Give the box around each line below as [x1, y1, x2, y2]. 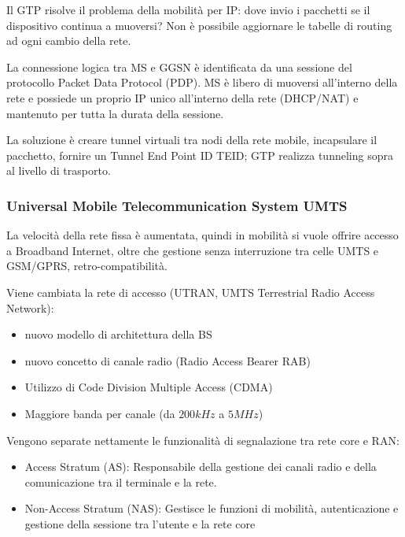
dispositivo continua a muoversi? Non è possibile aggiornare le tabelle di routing [6, 17, 392, 33]
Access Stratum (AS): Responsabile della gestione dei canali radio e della [24, 458, 377, 475]
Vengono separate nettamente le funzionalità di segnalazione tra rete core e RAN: [6, 431, 399, 448]
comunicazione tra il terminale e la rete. [24, 473, 217, 490]
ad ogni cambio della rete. [6, 32, 131, 49]
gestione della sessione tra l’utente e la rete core [24, 515, 256, 531]
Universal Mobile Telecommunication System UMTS [6, 195, 348, 215]
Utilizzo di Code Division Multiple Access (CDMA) [24, 379, 273, 395]
